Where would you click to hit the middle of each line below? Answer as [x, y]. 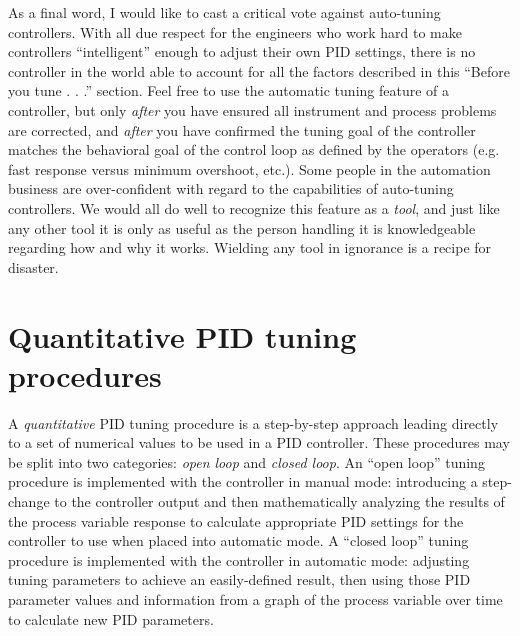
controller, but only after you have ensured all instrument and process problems [252, 109]
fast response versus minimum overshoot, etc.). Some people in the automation [249, 168]
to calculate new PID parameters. [111, 618]
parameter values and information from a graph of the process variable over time [255, 598]
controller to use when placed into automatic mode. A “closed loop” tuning [238, 540]
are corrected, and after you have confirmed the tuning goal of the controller [242, 129]
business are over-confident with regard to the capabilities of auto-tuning [231, 188]
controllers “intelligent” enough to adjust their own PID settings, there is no [242, 51]
